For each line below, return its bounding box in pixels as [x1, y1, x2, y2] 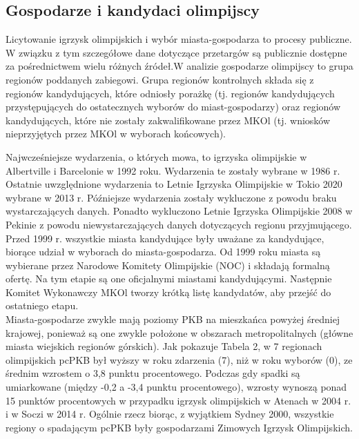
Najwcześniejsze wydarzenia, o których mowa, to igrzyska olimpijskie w [6, 149, 307, 164]
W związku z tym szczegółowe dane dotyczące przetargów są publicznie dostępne [6, 45, 347, 59]
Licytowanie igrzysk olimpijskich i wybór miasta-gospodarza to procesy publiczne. [6, 32, 352, 46]
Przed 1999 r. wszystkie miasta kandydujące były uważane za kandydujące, [6, 231, 324, 245]
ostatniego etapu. [6, 298, 79, 313]
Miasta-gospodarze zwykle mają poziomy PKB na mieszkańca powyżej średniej [6, 312, 340, 326]
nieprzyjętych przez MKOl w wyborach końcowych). [6, 126, 226, 141]
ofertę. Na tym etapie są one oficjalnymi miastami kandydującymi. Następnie [6, 271, 332, 286]
